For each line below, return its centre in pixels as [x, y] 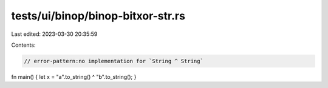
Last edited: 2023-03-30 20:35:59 [54, 34]
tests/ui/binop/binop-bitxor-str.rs [98, 16]
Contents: [23, 45]
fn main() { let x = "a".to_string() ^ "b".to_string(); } [74, 76]
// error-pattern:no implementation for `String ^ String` [114, 61]
